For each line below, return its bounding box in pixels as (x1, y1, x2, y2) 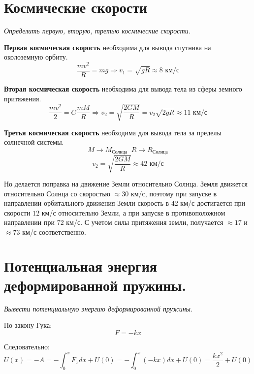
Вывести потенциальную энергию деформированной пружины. (4, 303, 193, 313)
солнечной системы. (4, 137, 64, 147)
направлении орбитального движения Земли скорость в (4, 198, 169, 208)
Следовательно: (4, 342, 50, 352)
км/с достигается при (180, 198, 245, 208)
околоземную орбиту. (4, 52, 68, 62)
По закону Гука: (4, 320, 52, 330)
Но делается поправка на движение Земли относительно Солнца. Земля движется (4, 178, 248, 188)
